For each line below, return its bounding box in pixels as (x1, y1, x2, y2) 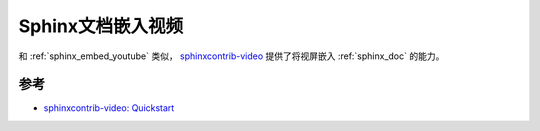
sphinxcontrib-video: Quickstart (43, 102, 175, 114)
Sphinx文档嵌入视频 (18, 15, 184, 37)
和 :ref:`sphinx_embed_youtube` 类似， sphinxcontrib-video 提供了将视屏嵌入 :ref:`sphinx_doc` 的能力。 (18, 50, 445, 62)
